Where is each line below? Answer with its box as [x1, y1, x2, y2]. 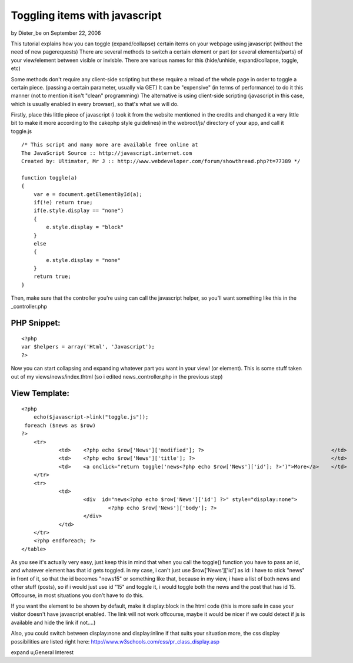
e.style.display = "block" [46, 224, 124, 231]
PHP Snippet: [11, 318, 61, 328]
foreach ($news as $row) [24, 422, 96, 429]
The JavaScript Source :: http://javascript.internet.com [21, 150, 192, 156]
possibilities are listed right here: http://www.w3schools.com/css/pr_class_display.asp [11, 638, 220, 645]
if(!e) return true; [33, 199, 93, 205]
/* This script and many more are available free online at [21, 141, 198, 148]
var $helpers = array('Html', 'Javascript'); [21, 343, 155, 350]
